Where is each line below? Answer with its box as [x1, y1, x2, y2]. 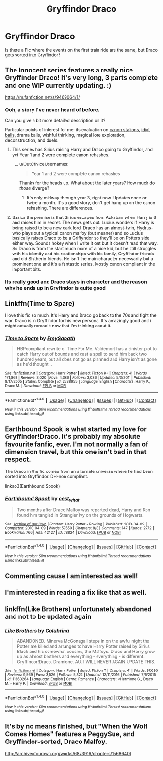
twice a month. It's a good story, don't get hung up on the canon [26, 200, 156, 206]
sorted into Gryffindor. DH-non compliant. [5, 473, 89, 479]
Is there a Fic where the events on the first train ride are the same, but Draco [5, 47, 158, 53]
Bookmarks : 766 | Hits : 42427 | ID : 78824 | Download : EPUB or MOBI [5, 530, 121, 535]
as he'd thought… [16, 362, 52, 367]
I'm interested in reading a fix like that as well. [5, 588, 147, 597]
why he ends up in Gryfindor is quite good [5, 284, 106, 291]
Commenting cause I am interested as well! [5, 572, 138, 580]
